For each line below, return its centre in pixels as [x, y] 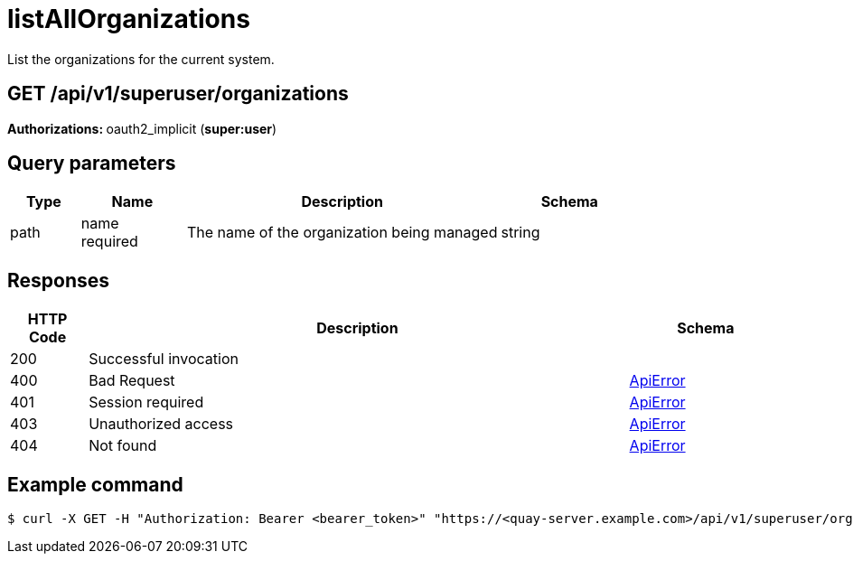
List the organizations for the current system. [141, 59]
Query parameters [92, 164]
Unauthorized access [161, 424]
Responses [59, 280]
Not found [123, 446]
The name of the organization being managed [342, 233]
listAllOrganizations [129, 19]
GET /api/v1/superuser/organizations [178, 94]
